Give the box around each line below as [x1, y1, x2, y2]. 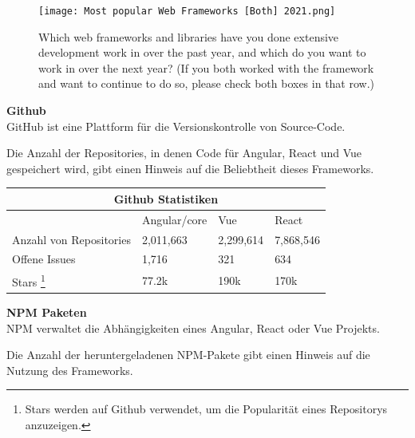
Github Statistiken [113, 190, 219, 207]
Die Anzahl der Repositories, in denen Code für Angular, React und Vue [6, 144, 362, 161]
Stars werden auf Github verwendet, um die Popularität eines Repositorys [25, 401, 388, 417]
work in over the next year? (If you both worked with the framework [38, 59, 374, 76]
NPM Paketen [6, 304, 87, 321]
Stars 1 [12, 271, 45, 290]
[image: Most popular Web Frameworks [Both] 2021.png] [38, 6, 336, 17]
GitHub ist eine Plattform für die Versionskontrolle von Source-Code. [6, 117, 346, 134]
